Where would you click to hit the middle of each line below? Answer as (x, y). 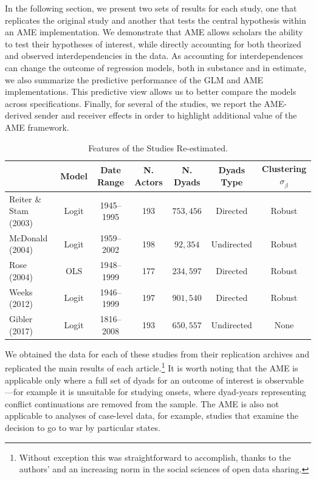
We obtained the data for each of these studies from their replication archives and (157, 353)
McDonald (29, 237)
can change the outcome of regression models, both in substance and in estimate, (156, 67)
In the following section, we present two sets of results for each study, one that (151, 8)
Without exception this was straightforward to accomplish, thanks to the (155, 457)
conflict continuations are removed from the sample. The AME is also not (142, 403)
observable (284, 380)
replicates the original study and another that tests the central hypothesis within (156, 20)
